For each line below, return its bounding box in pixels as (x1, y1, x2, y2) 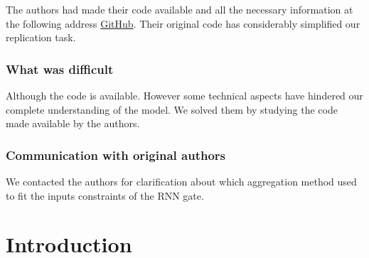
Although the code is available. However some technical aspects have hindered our (6, 88, 363, 102)
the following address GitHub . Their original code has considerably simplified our (6, 16, 360, 31)
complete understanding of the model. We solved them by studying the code (6, 102, 338, 117)
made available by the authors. (6, 116, 140, 131)
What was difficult (6, 60, 114, 77)
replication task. (6, 30, 76, 45)
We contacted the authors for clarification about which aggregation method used (6, 174, 357, 188)
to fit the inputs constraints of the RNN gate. (6, 188, 204, 203)
